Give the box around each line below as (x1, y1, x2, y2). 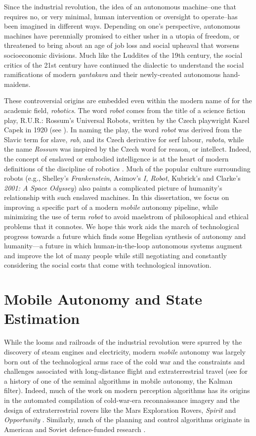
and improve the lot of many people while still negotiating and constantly (4, 250, 227, 260)
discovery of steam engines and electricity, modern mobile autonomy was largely (4, 346, 246, 357)
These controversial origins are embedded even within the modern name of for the (4, 95, 252, 106)
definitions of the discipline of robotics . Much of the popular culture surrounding (4, 163, 251, 173)
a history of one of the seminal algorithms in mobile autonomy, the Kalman (4, 375, 233, 386)
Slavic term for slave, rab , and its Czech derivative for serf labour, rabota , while (4, 134, 244, 144)
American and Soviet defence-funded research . (4, 424, 146, 434)
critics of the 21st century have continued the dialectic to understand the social (4, 59, 244, 70)
